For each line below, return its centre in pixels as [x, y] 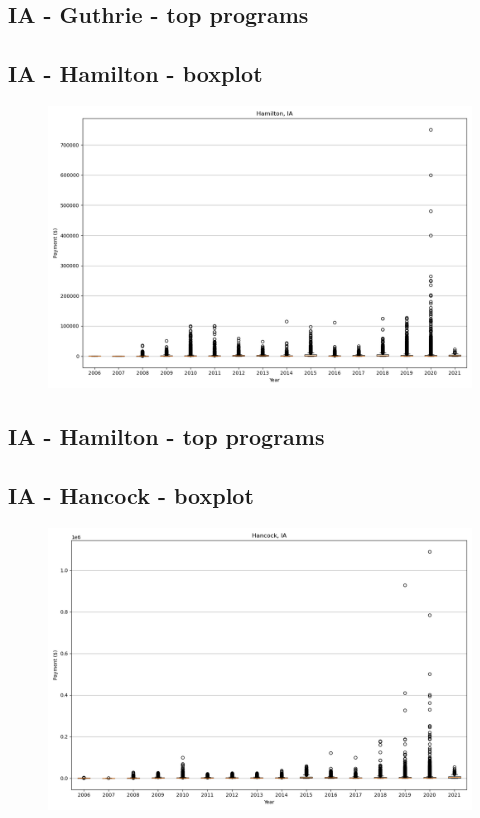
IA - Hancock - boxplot [131, 495]
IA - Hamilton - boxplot [135, 73]
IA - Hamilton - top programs [166, 436]
